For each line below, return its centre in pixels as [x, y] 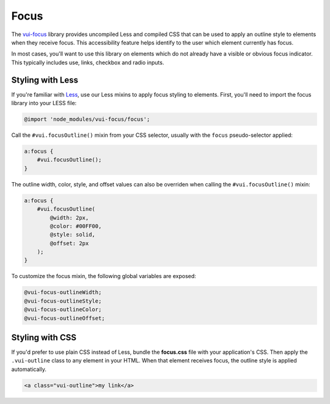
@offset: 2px [69, 243]
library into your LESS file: [44, 103]
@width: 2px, [69, 218]
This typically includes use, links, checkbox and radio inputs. [88, 62]
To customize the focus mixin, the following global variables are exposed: [104, 276]
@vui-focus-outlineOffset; [64, 318]
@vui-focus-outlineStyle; [63, 301]
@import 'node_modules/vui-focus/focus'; [87, 119]
